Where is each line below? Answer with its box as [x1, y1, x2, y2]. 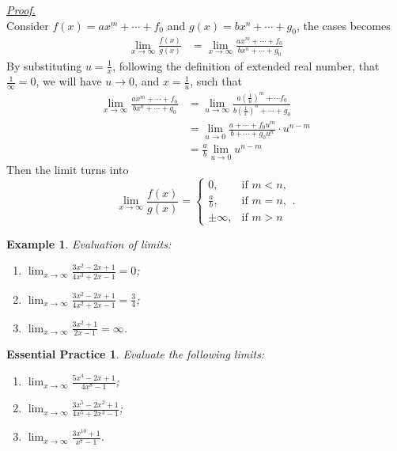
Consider [6, 17, 49, 33]
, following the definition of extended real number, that [112, 57, 380, 74]
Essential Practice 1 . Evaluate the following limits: [6, 346, 265, 362]
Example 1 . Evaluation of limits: [6, 235, 172, 252]
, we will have [36, 73, 102, 89]
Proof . [6, 2, 36, 17]
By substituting [6, 57, 82, 74]
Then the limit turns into [6, 161, 129, 178]
